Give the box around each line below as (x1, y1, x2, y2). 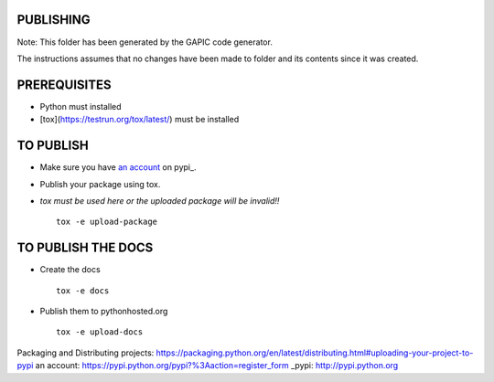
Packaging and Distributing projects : (16, 347, 155, 358)
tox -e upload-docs (56, 327, 144, 337)
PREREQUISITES (16, 77, 112, 92)
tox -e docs (56, 285, 110, 296)
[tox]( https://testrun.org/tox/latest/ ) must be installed (39, 114, 240, 125)
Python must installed (39, 101, 123, 111)
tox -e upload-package (56, 217, 158, 228)
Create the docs (39, 264, 101, 275)
